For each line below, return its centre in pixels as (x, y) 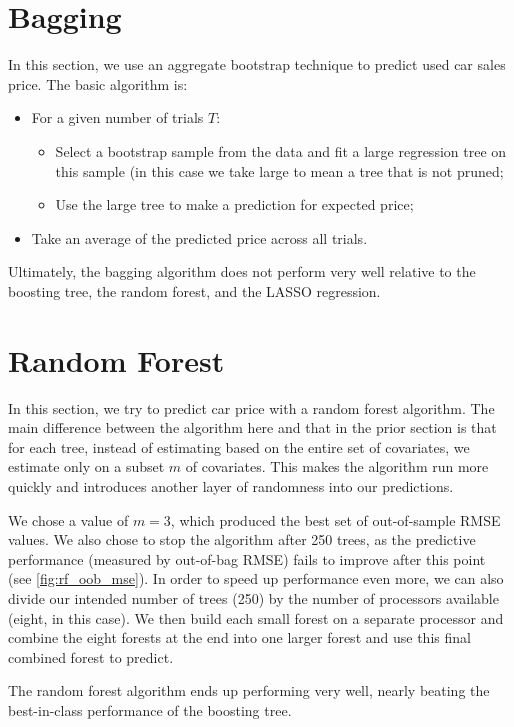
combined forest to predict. (91, 656)
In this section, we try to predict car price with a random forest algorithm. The (251, 407)
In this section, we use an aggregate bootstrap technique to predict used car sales (257, 64)
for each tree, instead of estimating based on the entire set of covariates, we (239, 446)
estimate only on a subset (86, 466)
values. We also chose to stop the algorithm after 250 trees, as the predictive (242, 539)
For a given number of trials (117, 117)
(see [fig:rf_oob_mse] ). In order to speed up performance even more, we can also (256, 578)
